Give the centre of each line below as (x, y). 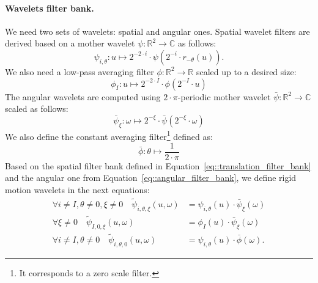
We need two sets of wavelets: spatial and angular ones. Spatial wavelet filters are (157, 31)
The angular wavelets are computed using (83, 96)
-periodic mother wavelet (224, 96)
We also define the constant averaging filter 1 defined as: (109, 135)
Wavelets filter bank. (50, 8)
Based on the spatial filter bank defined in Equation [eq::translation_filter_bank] (158, 165)
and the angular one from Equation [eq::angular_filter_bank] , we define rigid (151, 178)
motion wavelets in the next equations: (77, 190)
